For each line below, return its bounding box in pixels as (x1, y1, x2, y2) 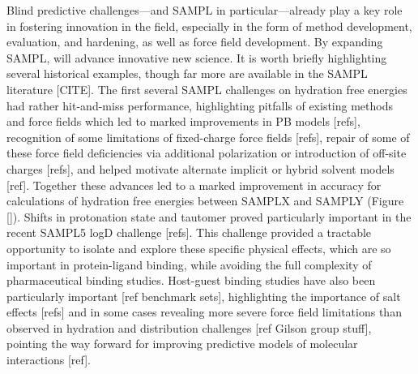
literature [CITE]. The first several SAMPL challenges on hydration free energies (6, 80, 407, 97)
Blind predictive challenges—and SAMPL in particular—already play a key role (6, 2, 403, 18)
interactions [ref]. (6, 351, 92, 368)
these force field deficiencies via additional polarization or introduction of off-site (6, 144, 407, 161)
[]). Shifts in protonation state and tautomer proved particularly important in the (6, 208, 412, 225)
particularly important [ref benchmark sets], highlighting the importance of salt (6, 287, 401, 304)
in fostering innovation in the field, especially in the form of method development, (6, 17, 412, 34)
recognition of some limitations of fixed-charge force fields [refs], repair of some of (6, 128, 410, 145)
